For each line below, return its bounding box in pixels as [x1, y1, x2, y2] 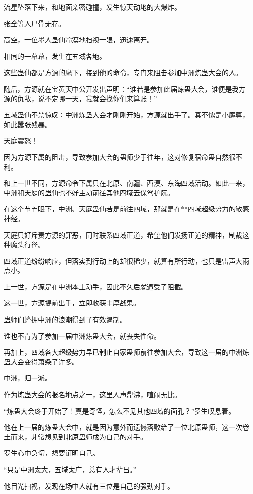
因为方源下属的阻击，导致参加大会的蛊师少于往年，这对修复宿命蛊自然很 [4, 152, 235, 162]
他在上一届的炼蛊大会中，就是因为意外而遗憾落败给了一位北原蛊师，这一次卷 [4, 422, 249, 432]
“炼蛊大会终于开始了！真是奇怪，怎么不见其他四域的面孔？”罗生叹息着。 [4, 405, 235, 416]
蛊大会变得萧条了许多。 [4, 356, 79, 366]
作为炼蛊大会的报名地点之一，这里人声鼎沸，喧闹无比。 [4, 389, 181, 399]
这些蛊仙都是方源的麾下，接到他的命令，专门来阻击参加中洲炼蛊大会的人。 [4, 67, 242, 77]
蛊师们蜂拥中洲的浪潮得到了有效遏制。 [4, 314, 126, 324]
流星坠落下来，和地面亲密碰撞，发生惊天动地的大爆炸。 [4, 2, 181, 12]
